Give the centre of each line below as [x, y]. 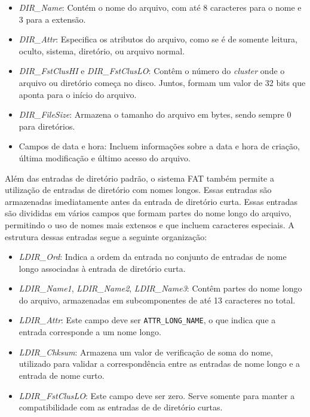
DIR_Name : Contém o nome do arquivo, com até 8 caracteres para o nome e [160, 7]
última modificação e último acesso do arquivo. [105, 157]
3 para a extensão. [52, 19]
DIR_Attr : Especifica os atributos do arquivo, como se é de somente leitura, [158, 39]
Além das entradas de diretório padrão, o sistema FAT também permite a [139, 178]
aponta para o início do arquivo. [78, 94]
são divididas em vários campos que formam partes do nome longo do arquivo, [148, 213]
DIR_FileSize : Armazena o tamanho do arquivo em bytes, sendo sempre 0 [155, 114]
